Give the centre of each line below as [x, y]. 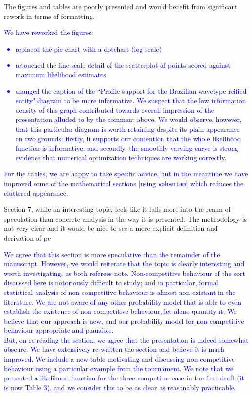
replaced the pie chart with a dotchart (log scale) [89, 48]
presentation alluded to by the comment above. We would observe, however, [128, 119]
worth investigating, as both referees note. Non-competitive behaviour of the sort [125, 273]
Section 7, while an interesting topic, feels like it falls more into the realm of [117, 209]
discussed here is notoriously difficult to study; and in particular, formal [111, 283]
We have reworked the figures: [49, 32]
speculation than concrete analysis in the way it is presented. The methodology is [126, 218]
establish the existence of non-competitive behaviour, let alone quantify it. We [120, 311]
